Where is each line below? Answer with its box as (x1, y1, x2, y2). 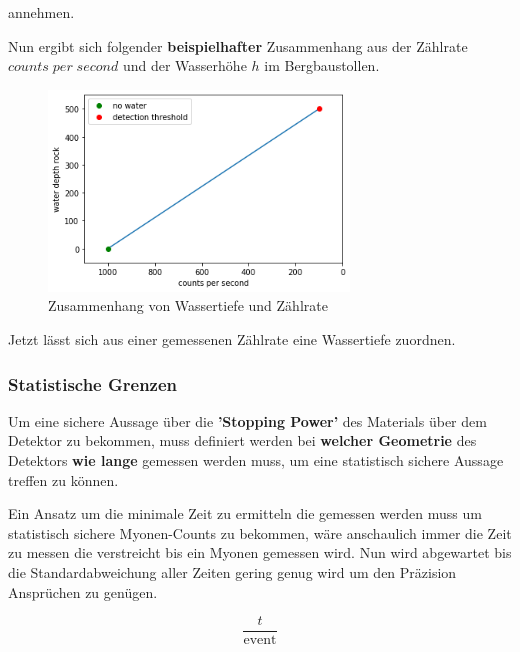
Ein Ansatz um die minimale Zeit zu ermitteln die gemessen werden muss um (8, 503, 482, 524)
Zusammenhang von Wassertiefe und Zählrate (48, 295, 328, 316)
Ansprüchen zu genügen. (8, 581, 158, 602)
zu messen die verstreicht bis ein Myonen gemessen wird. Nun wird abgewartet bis (8, 542, 512, 563)
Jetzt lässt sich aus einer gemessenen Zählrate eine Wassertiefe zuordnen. (8, 329, 456, 350)
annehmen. (8, 2, 75, 22)
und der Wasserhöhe (122, 55, 247, 76)
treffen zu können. (8, 469, 119, 490)
